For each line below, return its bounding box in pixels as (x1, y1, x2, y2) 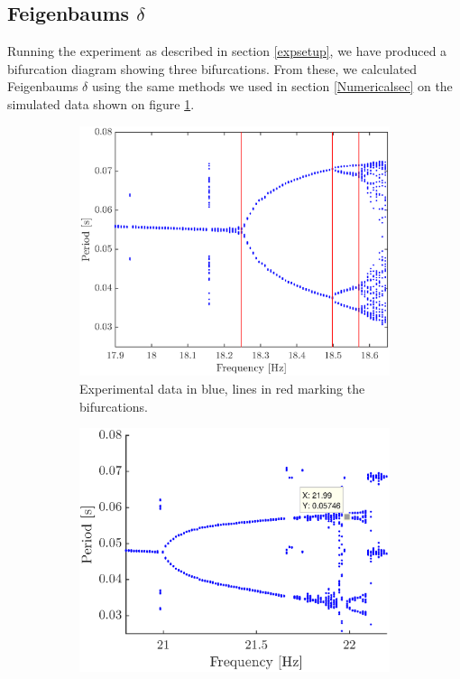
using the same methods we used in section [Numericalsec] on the (91, 77, 453, 96)
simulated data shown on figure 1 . (7, 94, 195, 113)
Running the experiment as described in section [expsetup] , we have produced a (7, 42, 447, 60)
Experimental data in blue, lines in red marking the (79, 378, 365, 397)
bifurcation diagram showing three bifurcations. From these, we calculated (7, 59, 418, 78)
